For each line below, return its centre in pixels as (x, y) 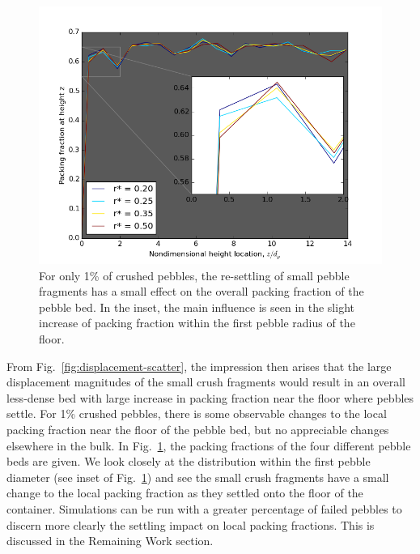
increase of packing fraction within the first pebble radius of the (197, 323)
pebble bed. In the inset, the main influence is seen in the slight (197, 307)
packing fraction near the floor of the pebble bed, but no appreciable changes (198, 429)
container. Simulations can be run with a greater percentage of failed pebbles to (204, 508)
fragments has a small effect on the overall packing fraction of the (202, 291)
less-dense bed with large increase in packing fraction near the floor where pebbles (210, 397)
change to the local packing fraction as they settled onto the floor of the (185, 493)
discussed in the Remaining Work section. (110, 541)
